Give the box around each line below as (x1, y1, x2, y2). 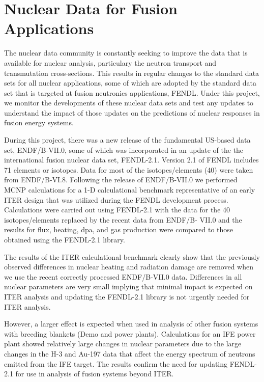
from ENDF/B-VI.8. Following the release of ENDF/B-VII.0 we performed (4, 174, 238, 185)
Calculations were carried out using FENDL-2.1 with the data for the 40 (4, 204, 230, 215)
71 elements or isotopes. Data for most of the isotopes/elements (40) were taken (4, 164, 253, 175)
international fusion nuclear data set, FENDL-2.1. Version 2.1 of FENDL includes (4, 154, 259, 165)
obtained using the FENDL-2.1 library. (4, 234, 125, 244)
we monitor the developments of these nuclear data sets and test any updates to (4, 97, 254, 108)
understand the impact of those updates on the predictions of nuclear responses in (4, 107, 260, 118)
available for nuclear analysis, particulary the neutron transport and (4, 57, 217, 68)
